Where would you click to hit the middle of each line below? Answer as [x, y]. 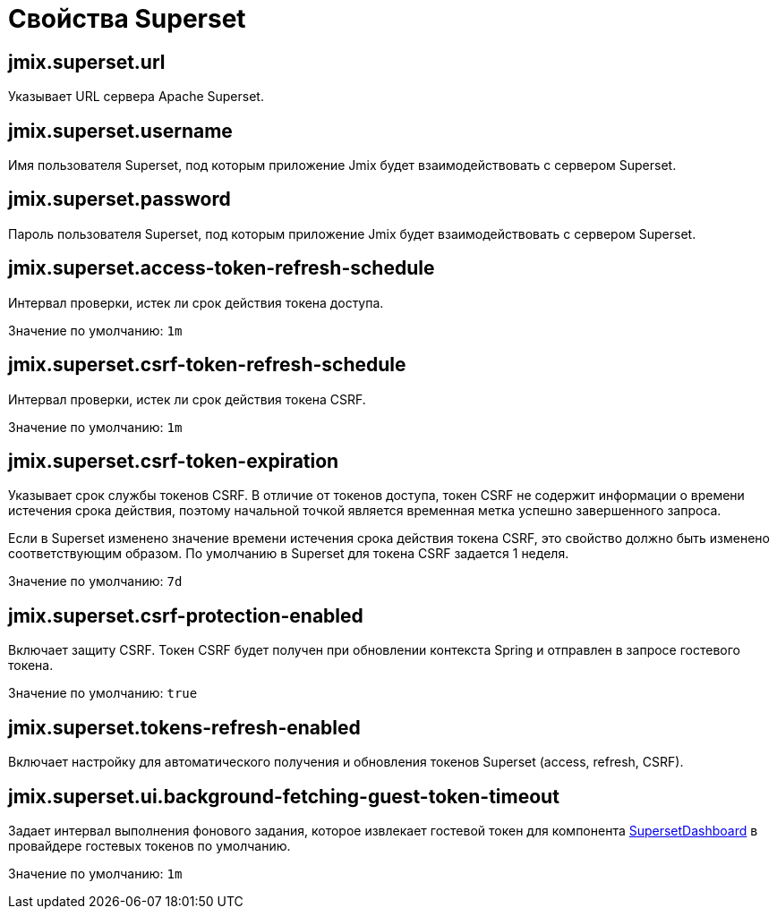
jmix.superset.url [87, 62]
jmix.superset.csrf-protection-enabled [186, 615]
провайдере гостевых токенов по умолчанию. [149, 845]
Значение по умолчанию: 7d [95, 581]
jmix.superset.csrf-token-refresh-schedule [207, 365]
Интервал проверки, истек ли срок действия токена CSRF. [187, 399]
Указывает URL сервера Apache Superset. [136, 97]
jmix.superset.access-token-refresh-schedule [222, 268]
